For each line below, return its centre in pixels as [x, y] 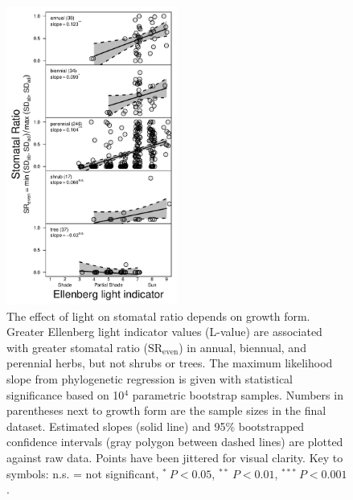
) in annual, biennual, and [242, 347]
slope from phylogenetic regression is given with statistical [150, 379]
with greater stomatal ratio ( [77, 347]
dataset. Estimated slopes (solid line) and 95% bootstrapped [156, 426]
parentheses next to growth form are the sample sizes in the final [166, 410]
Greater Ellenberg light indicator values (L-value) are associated [164, 332]
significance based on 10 [66, 394]
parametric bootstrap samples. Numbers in [238, 394]
